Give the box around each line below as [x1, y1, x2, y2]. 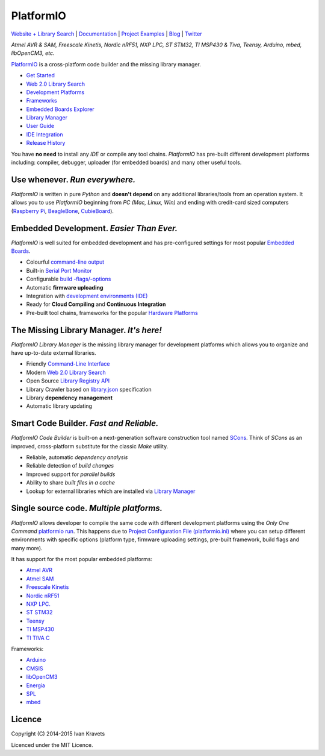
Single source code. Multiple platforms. [11, 503, 163, 513]
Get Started [26, 72, 55, 79]
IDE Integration [26, 130, 63, 138]
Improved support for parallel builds [26, 471, 116, 478]
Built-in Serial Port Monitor [26, 267, 92, 274]
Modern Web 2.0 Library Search [26, 369, 106, 376]
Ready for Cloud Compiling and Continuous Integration [26, 300, 166, 308]
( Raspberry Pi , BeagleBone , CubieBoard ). [11, 207, 114, 214]
